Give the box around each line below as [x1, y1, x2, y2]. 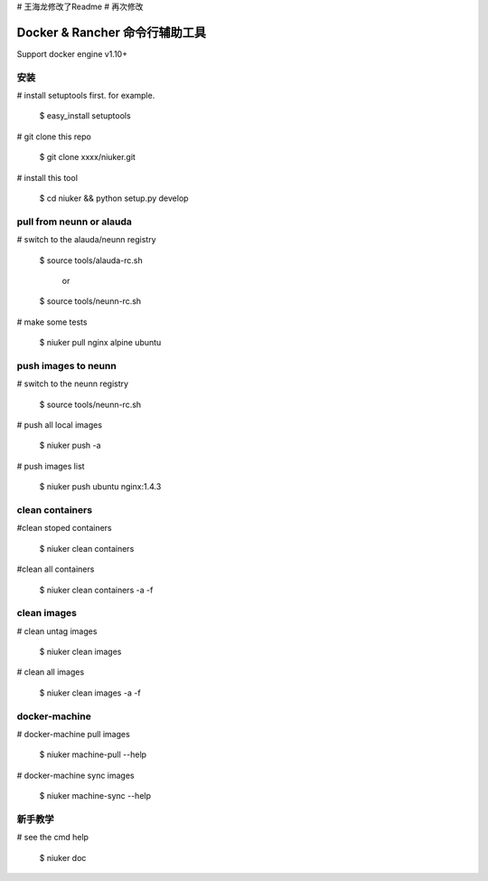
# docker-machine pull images [16, 728, 130, 739]
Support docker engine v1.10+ [16, 48, 128, 59]
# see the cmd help [16, 832, 89, 843]
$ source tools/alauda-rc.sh [39, 254, 144, 266]
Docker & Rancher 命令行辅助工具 [16, 24, 207, 40]
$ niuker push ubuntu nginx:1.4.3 [39, 481, 162, 492]
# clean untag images [16, 625, 98, 637]
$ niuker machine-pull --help [39, 749, 147, 760]
